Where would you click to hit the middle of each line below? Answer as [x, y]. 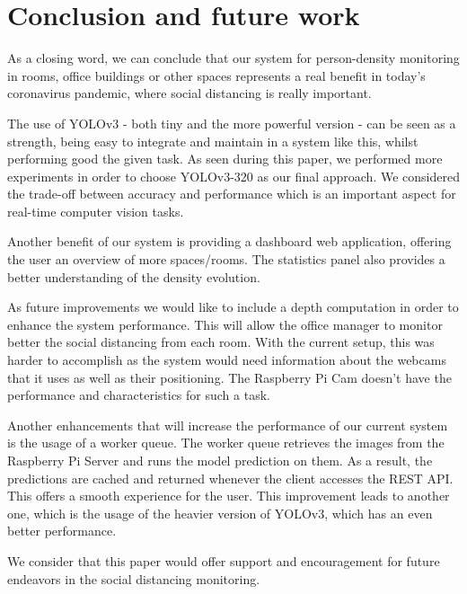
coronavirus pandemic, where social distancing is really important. [189, 93]
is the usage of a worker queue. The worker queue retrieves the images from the [226, 443]
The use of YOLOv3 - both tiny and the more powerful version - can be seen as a [232, 123]
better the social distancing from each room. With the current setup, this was [221, 342]
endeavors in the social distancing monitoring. [134, 578]
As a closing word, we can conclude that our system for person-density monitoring [233, 58]
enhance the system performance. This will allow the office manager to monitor [225, 324]
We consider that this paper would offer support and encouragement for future [224, 560]
